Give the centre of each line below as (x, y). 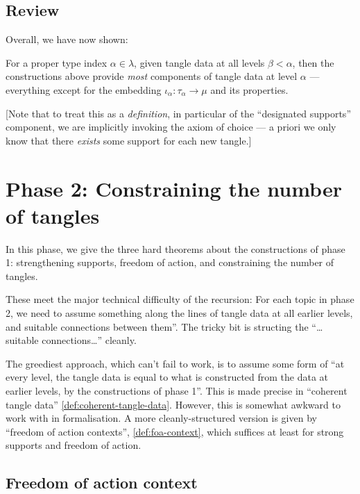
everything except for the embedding (84, 89)
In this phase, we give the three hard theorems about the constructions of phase (175, 248)
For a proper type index (57, 62)
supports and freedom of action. (74, 445)
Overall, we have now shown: (67, 39)
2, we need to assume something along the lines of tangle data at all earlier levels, (179, 313)
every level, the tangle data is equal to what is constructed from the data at (167, 377)
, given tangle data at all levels (199, 62)
